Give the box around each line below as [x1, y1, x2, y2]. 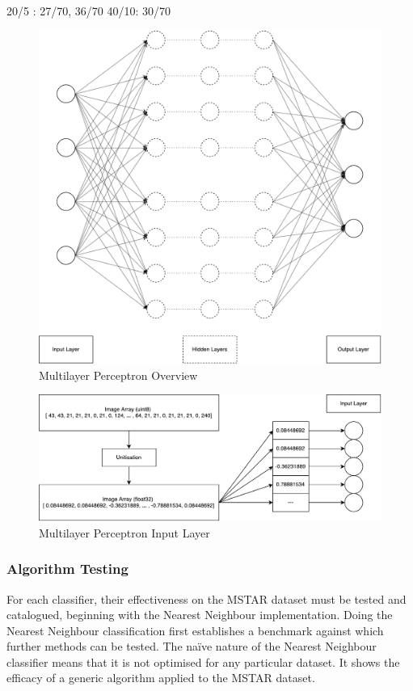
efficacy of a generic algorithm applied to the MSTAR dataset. [6, 669, 315, 686]
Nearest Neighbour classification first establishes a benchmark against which [6, 621, 384, 638]
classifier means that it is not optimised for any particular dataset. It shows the [6, 653, 400, 670]
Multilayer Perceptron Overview [39, 366, 198, 383]
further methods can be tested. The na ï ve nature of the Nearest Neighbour [6, 638, 377, 655]
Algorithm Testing [6, 558, 129, 579]
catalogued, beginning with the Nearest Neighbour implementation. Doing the [6, 606, 393, 623]
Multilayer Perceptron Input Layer [39, 524, 210, 541]
